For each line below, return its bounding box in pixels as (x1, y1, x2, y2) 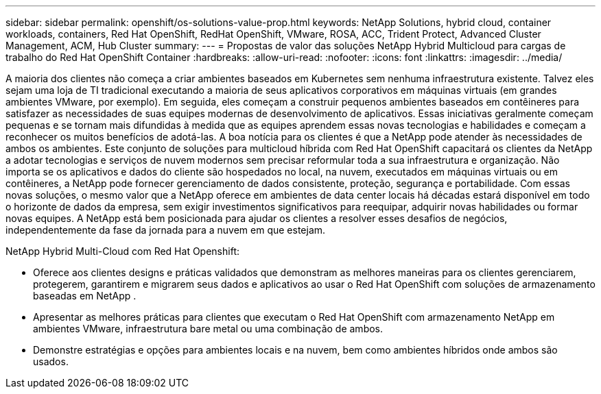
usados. (33, 356, 69, 367)
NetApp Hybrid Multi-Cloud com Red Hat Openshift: (5, 245, 239, 257)
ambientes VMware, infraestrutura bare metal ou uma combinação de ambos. (33, 323, 384, 334)
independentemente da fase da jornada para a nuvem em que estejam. (5, 224, 326, 236)
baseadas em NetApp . (33, 290, 137, 301)
